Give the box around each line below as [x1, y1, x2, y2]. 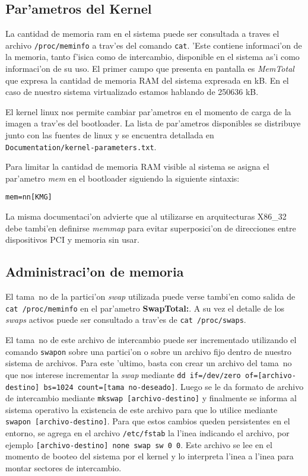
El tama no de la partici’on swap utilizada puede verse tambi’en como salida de [5, 290, 296, 303]
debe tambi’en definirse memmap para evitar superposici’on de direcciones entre [5, 221, 296, 234]
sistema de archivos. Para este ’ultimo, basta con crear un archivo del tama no [5, 357, 292, 369]
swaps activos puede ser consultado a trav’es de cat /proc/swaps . [5, 313, 246, 326]
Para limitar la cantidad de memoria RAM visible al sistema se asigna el [5, 160, 269, 173]
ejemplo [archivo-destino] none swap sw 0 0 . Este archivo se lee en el [5, 438, 272, 450]
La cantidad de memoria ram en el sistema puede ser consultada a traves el [5, 27, 280, 40]
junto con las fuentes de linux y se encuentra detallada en [5, 129, 214, 141]
